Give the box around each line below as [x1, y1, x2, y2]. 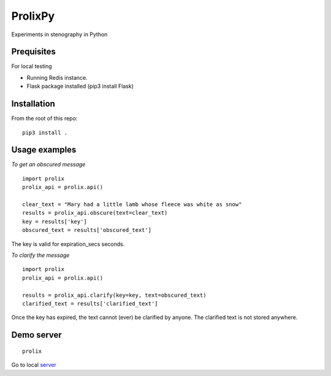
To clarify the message [11, 251, 70, 259]
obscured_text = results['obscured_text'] [22, 227, 152, 234]
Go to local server [11, 361, 56, 369]
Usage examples [11, 145, 77, 155]
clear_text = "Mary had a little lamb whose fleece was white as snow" [22, 201, 242, 208]
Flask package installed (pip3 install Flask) [26, 83, 134, 90]
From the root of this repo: [11, 115, 78, 122]
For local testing [11, 63, 52, 70]
